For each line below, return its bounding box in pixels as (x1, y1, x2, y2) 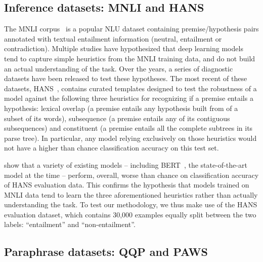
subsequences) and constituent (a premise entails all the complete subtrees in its (4, 123, 253, 133)
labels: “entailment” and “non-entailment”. (4, 219, 136, 230)
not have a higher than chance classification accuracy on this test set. (4, 142, 219, 153)
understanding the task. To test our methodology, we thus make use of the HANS (4, 199, 257, 210)
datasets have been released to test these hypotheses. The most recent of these (4, 73, 247, 84)
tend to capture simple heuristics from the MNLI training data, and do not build (4, 53, 255, 63)
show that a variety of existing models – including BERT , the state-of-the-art (4, 159, 247, 170)
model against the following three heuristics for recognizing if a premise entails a (4, 93, 253, 103)
